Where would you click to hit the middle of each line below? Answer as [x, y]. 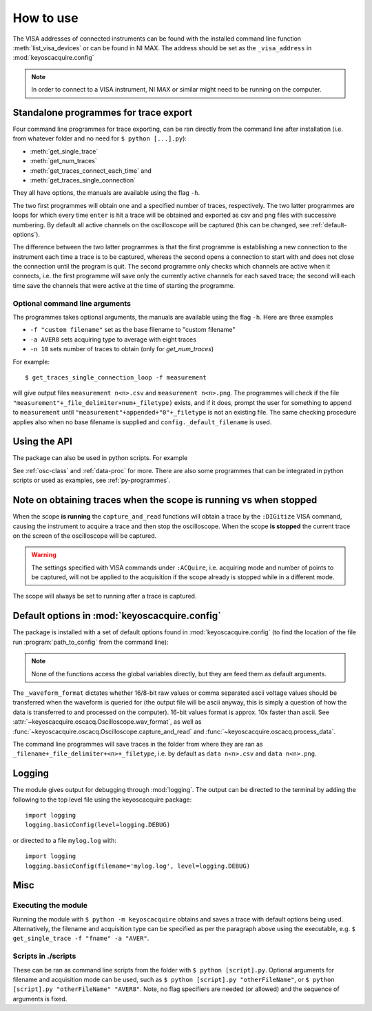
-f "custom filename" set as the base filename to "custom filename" [133, 330]
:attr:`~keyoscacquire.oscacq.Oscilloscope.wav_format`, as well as [107, 722]
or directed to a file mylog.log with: [65, 840]
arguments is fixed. [40, 999]
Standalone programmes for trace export [103, 113]
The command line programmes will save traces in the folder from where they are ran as [138, 744]
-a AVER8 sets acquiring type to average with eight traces [113, 339]
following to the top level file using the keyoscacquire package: [102, 800]
